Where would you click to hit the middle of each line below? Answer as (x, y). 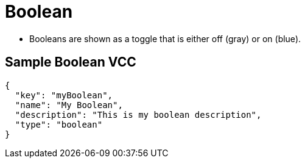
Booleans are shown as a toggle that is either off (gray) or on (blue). (165, 38)
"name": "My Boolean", (69, 105)
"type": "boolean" (59, 124)
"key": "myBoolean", (64, 95)
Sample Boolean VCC (71, 62)
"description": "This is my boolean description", (138, 114)
